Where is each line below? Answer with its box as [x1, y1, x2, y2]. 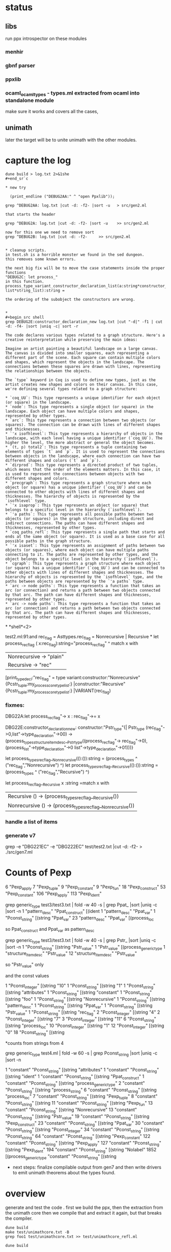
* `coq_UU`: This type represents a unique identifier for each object [5, 395, 160, 400]
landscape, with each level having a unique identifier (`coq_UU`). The [5, 436, 163, 441]
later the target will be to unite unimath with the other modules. [5, 137, 137, 143]
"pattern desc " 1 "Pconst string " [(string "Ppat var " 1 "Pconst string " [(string [5, 1002, 153, 1010]
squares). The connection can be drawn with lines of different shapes [5, 422, 160, 428]
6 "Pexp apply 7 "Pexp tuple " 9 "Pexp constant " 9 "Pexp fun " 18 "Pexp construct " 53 [5, 884, 166, 891]
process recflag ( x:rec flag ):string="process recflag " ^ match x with [5, 640, 138, 647]
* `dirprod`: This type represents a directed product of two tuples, [5, 462, 158, 468]
